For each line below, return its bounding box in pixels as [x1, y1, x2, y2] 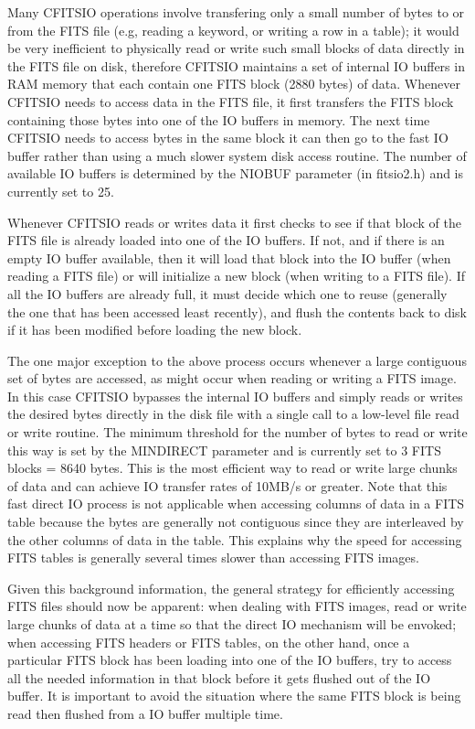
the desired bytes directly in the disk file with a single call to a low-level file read [7, 404, 459, 423]
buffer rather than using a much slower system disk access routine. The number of [7, 145, 467, 165]
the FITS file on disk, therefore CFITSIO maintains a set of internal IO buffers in [7, 56, 465, 75]
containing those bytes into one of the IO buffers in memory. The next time [7, 110, 430, 129]
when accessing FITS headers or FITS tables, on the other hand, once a [7, 632, 410, 651]
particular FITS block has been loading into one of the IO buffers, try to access [7, 650, 452, 670]
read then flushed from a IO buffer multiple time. [7, 703, 283, 723]
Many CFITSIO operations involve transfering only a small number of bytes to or [7, 3, 465, 21]
